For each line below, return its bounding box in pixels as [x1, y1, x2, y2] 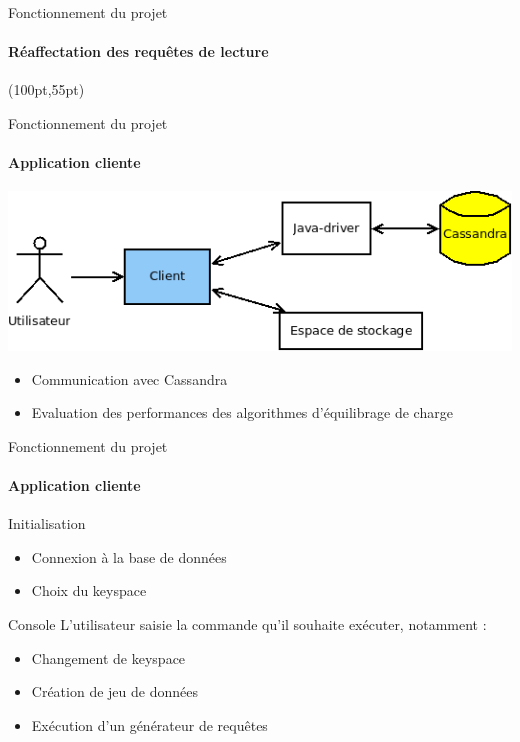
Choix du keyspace [31, 580, 147, 601]
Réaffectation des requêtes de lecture [8, 41, 269, 62]
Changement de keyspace [31, 647, 186, 668]
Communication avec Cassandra [31, 368, 228, 389]
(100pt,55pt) [8, 79, 85, 100]
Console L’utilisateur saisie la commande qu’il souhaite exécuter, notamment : [8, 614, 487, 635]
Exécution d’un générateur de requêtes [31, 714, 268, 735]
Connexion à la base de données [31, 546, 227, 567]
